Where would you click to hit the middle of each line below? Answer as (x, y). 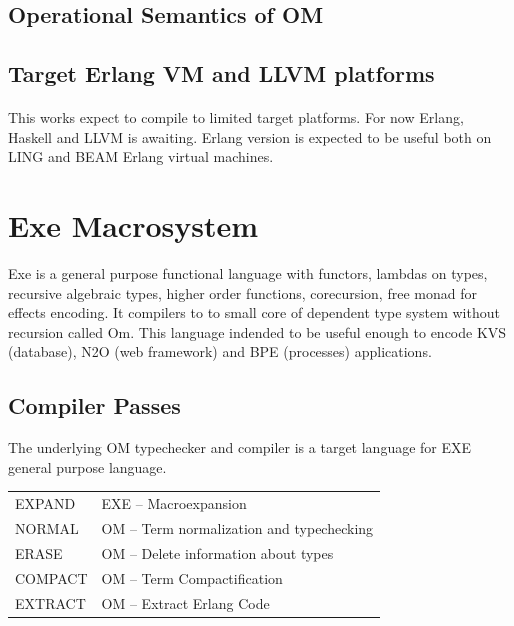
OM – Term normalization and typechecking (237, 528)
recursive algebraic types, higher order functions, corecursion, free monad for (242, 292)
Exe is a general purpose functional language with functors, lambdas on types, (248, 273)
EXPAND (45, 503)
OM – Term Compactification (192, 577)
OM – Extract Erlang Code (185, 602)
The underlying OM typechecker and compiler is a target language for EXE (240, 447)
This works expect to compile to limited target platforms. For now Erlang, (236, 117)
